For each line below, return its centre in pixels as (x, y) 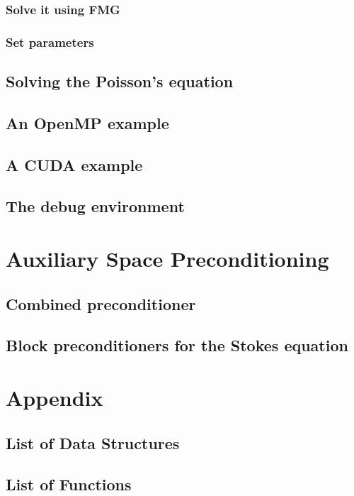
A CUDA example (74, 164)
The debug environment (95, 206)
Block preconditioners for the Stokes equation (177, 345)
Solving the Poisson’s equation (120, 81)
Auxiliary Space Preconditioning (167, 258)
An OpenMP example (87, 122)
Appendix (55, 397)
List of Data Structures (93, 442)
